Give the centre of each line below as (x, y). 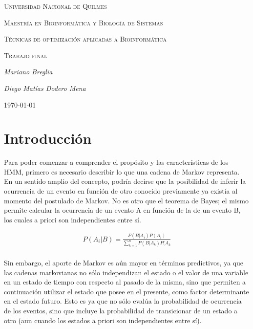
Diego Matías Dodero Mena (45, 88)
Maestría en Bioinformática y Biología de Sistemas (84, 22)
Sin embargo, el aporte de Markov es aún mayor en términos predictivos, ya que (124, 263)
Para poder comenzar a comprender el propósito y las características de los (116, 162)
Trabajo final (26, 55)
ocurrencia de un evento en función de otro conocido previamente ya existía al (121, 190)
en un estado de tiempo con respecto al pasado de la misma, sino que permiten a (125, 282)
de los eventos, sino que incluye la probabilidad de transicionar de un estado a (121, 311)
